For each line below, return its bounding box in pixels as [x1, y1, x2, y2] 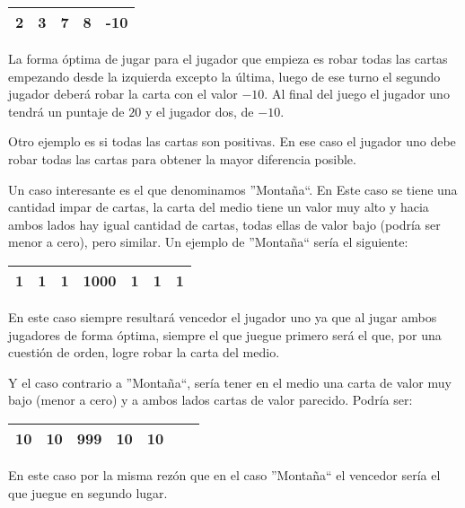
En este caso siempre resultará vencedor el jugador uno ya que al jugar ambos [8, 307, 437, 326]
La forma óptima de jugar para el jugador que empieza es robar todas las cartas [8, 49, 448, 67]
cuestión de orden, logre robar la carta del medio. [8, 343, 280, 362]
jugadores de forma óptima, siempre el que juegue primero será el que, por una [8, 325, 442, 344]
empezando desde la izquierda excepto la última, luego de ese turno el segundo [8, 66, 441, 85]
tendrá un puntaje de [8, 101, 125, 120]
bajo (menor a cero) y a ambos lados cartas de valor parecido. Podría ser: [8, 390, 413, 409]
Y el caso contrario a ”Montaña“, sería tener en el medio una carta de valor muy [8, 372, 452, 391]
